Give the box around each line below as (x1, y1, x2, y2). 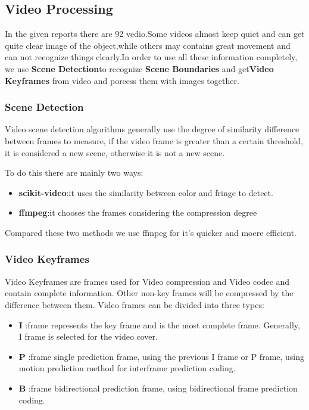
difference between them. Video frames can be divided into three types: (5, 298, 264, 310)
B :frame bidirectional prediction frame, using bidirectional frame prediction (18, 381, 298, 394)
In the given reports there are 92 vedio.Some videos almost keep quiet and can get (5, 27, 305, 40)
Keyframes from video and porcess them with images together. (5, 74, 239, 86)
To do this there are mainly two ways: (5, 166, 143, 179)
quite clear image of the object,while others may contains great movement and (5, 39, 291, 51)
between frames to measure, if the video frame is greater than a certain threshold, (5, 134, 304, 147)
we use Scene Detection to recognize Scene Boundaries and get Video (5, 62, 274, 74)
